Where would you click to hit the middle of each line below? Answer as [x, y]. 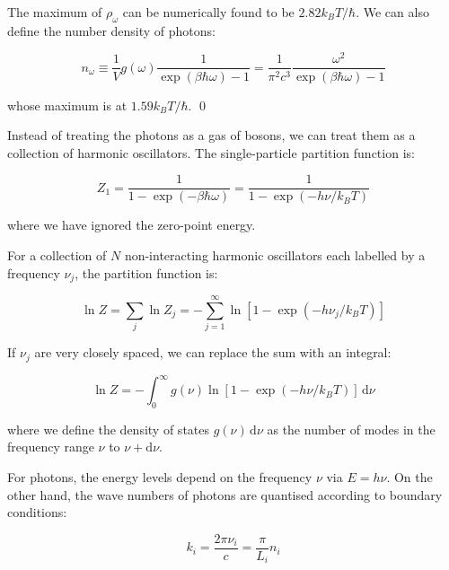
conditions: [37, 512]
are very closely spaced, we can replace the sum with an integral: [213, 352]
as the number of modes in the [351, 429]
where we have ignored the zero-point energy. [132, 225]
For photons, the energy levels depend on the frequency [160, 477]
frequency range [51, 447]
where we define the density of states [109, 429]
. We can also [392, 12]
